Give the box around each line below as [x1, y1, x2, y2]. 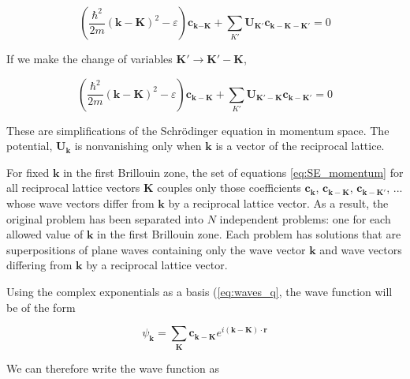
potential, [6, 137, 53, 154]
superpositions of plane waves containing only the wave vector [6, 241, 306, 257]
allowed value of [6, 226, 84, 242]
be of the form [6, 298, 76, 315]
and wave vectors [319, 241, 402, 257]
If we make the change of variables [6, 51, 173, 66]
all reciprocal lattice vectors [6, 179, 140, 196]
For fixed [6, 163, 50, 180]
